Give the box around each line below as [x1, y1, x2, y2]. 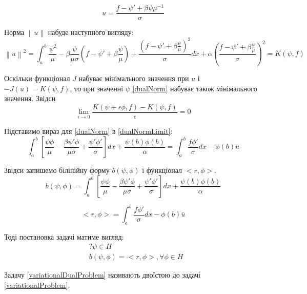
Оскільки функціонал [4, 72, 70, 83]
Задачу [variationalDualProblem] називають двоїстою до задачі [4, 269, 200, 280]
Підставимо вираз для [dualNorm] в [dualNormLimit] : [4, 125, 173, 136]
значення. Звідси [4, 93, 56, 104]
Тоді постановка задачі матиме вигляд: [4, 231, 124, 242]
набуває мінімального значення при [78, 72, 189, 83]
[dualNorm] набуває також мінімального [132, 83, 257, 93]
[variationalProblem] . [4, 279, 70, 290]
